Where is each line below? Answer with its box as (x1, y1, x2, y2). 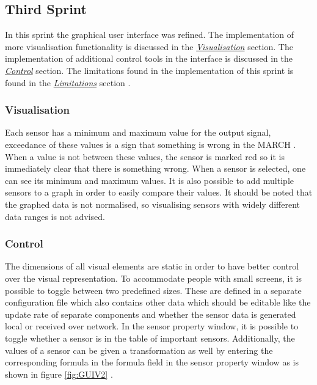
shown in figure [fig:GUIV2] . (5, 367, 113, 380)
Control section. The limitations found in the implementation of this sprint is (5, 64, 294, 76)
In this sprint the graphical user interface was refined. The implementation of (5, 28, 294, 41)
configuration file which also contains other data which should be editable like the (5, 296, 311, 309)
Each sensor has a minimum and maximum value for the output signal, (5, 126, 271, 139)
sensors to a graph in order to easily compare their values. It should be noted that (5, 186, 313, 199)
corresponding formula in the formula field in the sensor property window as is (5, 356, 299, 369)
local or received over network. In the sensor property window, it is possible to (5, 320, 299, 332)
